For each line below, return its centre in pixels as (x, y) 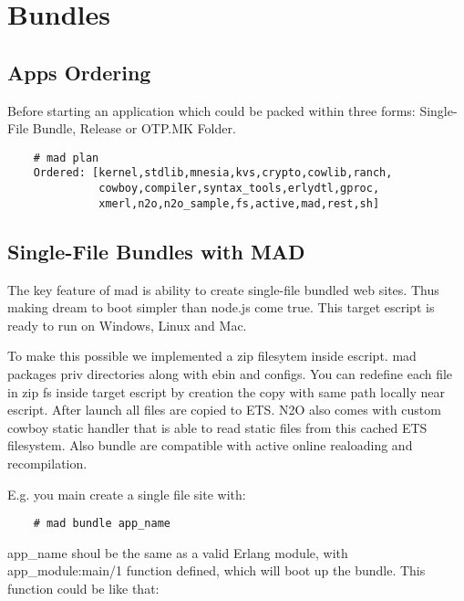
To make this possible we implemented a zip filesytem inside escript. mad (212, 356)
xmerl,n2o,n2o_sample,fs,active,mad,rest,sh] (239, 203)
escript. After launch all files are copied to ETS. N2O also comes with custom (224, 410)
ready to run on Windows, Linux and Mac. (127, 325)
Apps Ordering (79, 72)
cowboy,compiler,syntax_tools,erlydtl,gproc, (239, 189)
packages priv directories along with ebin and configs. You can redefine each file (230, 373)
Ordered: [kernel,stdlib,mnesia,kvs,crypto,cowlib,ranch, (213, 173)
